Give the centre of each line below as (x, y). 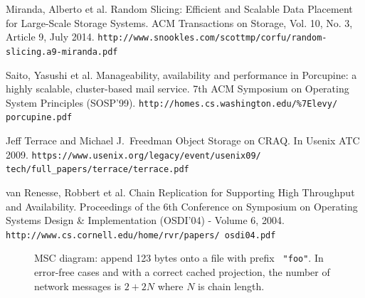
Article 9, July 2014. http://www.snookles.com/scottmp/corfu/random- (166, 37)
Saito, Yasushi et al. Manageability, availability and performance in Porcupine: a (181, 74)
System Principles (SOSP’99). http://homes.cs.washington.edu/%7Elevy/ (172, 102)
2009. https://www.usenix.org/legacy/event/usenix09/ (133, 154)
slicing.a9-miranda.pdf (62, 52)
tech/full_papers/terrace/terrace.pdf (97, 170)
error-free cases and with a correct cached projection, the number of (182, 272)
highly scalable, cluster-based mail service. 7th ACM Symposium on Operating (178, 89)
